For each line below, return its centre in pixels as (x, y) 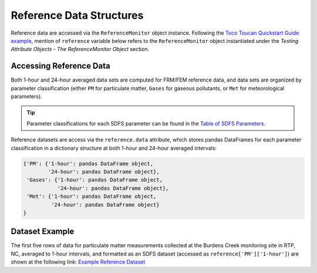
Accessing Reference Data (61, 66)
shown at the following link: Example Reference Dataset (78, 262)
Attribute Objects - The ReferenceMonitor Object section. (80, 49)
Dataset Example (43, 232)
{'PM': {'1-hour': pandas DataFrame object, (88, 164)
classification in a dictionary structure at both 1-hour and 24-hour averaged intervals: (114, 148)
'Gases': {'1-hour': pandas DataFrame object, (95, 180)
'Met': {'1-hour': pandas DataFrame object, (92, 196)
